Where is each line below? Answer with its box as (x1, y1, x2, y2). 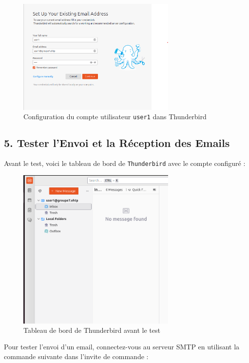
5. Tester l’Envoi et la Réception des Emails (4, 135, 230, 150)
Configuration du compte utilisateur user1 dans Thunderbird (23, 111, 207, 122)
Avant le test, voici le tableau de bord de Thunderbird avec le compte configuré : (4, 158, 246, 168)
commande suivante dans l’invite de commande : (4, 351, 149, 361)
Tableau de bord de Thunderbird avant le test (23, 325, 160, 335)
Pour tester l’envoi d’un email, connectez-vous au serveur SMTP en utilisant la (4, 342, 240, 352)
